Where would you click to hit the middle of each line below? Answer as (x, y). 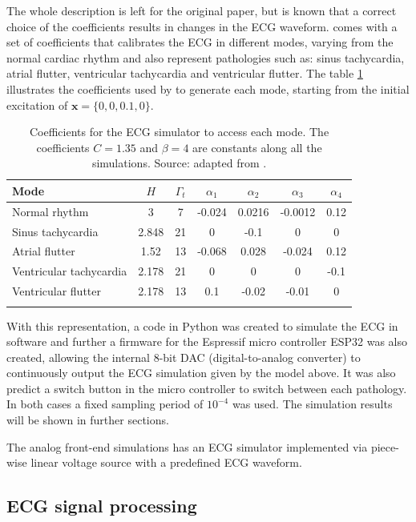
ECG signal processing (102, 506)
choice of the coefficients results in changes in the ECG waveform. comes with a (202, 26)
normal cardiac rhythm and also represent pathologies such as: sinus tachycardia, (206, 57)
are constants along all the (257, 147)
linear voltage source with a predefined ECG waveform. (166, 462)
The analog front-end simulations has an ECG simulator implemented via (187, 446)
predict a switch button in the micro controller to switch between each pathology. (207, 388)
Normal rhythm (50, 211)
